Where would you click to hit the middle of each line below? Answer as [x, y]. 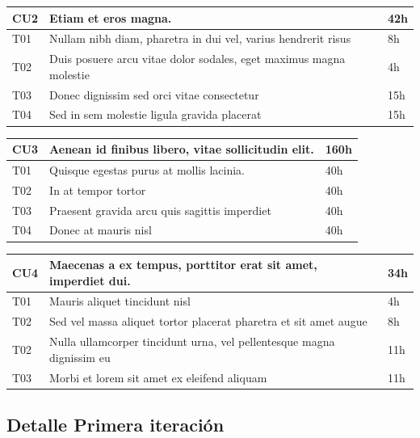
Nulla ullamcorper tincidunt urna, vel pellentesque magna [192, 341]
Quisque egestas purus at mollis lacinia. [147, 169]
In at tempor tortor [98, 190]
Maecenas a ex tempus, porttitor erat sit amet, [183, 265]
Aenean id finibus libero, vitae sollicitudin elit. [182, 149]
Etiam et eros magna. [111, 17]
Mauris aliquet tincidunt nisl [120, 301]
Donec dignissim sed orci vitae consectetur [154, 94]
